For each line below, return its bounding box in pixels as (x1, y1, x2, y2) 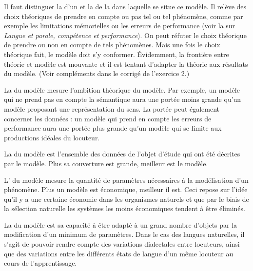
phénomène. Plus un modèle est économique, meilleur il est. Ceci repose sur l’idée (4, 184, 248, 194)
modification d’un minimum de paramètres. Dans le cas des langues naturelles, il (4, 229, 245, 239)
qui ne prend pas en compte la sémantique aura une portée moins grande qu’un (4, 94, 241, 104)
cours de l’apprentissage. (4, 258, 77, 268)
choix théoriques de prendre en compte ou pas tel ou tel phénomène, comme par (4, 11, 243, 21)
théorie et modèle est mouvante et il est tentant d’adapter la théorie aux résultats (4, 58, 248, 69)
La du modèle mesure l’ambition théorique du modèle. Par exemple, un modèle (4, 84, 240, 95)
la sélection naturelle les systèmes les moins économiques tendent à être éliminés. (4, 203, 245, 213)
